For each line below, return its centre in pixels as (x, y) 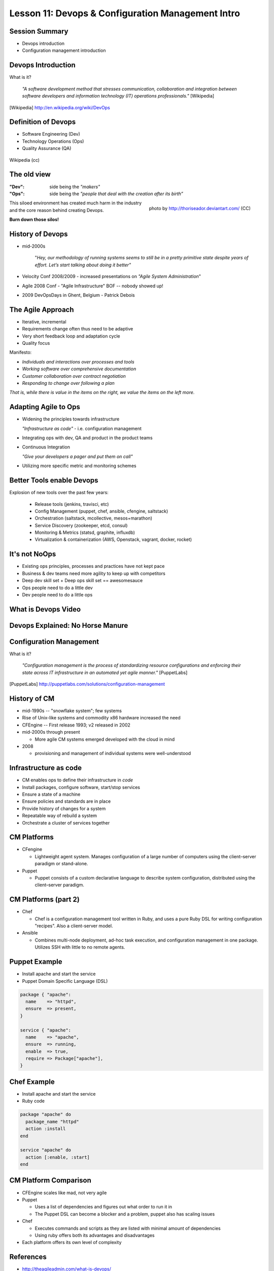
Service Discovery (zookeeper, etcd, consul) (81, 525)
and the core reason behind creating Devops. (57, 210)
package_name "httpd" (53, 1122)
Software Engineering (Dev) (51, 134)
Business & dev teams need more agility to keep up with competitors (94, 573)
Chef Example (32, 1082)
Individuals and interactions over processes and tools (78, 361)
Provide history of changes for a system (64, 808)
